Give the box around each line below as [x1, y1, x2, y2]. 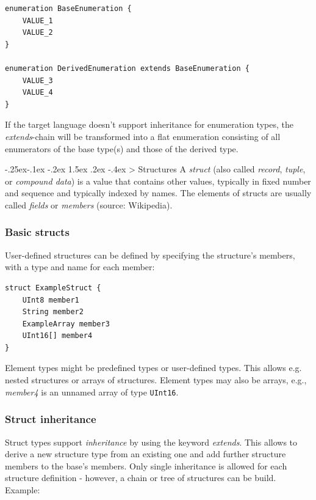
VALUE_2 [22, 28, 53, 37]
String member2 [22, 307, 84, 317]
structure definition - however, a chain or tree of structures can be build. [5, 471, 276, 484]
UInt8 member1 [22, 295, 79, 304]
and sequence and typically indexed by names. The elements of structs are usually [5, 186, 312, 199]
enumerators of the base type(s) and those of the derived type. [5, 142, 239, 155]
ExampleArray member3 [22, 319, 110, 328]
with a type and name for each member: [5, 260, 155, 273]
